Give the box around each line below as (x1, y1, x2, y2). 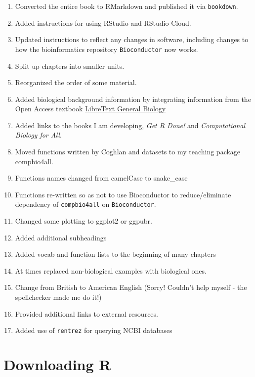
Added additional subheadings (15, 232, 107, 242)
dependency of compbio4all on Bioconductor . (15, 199, 156, 209)
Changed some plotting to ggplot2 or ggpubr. (15, 216, 152, 226)
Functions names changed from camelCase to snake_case (15, 173, 188, 183)
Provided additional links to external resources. (15, 308, 158, 319)
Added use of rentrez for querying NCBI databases (15, 325, 172, 335)
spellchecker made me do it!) (15, 292, 102, 302)
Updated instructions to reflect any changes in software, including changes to (15, 34, 249, 45)
